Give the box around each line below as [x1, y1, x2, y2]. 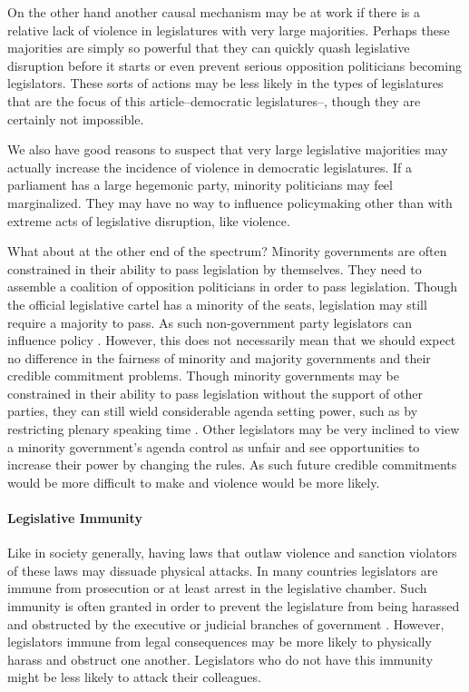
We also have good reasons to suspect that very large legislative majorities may [7, 140, 448, 159]
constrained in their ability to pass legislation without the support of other [7, 383, 423, 402]
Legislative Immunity [7, 509, 142, 528]
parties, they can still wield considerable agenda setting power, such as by [7, 401, 418, 420]
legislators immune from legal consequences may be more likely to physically [7, 632, 432, 651]
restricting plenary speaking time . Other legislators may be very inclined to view [7, 420, 460, 439]
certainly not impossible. [7, 109, 144, 128]
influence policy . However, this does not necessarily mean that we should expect [7, 331, 456, 350]
